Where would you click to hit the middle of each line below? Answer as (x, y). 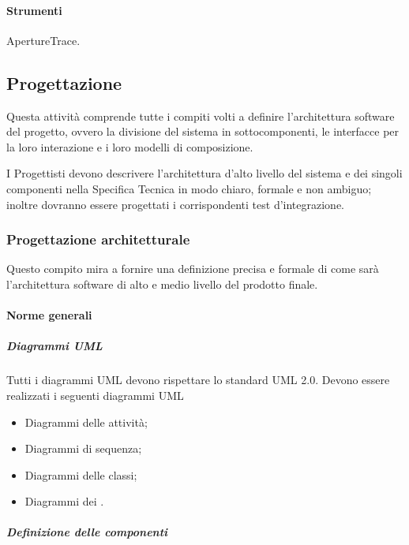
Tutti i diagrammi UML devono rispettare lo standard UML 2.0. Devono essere (198, 380)
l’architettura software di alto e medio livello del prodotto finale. (162, 284)
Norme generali (49, 315)
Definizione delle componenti (87, 532)
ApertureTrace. (43, 40)
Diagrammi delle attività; (86, 422)
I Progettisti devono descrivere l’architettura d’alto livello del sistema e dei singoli (204, 173)
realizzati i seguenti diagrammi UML (95, 395)
